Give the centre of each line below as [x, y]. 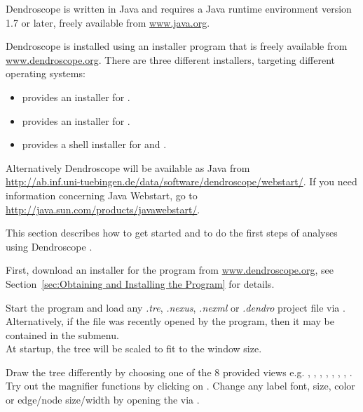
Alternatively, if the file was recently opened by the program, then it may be [170, 321]
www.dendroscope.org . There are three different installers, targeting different [170, 59]
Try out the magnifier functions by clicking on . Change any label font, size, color [180, 386]
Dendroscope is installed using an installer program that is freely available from [177, 46]
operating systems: [46, 73]
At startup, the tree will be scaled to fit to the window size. [134, 348]
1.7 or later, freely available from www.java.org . [108, 22]
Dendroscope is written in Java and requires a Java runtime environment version [179, 8]
